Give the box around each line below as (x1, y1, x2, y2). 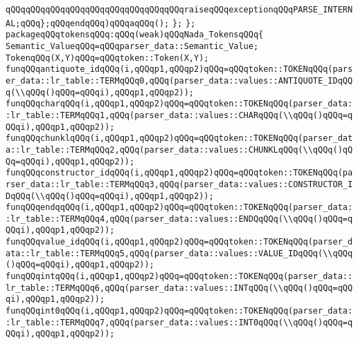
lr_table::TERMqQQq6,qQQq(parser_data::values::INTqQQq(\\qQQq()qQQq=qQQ (6, 283, 353, 293)
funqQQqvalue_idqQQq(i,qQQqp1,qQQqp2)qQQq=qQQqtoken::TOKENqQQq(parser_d (6, 237, 353, 247)
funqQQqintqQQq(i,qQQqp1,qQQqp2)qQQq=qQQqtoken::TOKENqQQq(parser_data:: (6, 271, 353, 282)
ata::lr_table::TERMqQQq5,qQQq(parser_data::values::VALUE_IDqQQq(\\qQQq (6, 248, 353, 258)
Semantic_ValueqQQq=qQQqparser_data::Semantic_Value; (6, 41, 259, 51)
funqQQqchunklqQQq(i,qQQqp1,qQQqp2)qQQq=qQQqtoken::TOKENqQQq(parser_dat (6, 133, 353, 144)
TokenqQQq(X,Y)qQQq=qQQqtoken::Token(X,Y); (6, 52, 209, 63)
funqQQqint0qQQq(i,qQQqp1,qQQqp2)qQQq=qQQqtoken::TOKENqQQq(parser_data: (6, 306, 353, 316)
